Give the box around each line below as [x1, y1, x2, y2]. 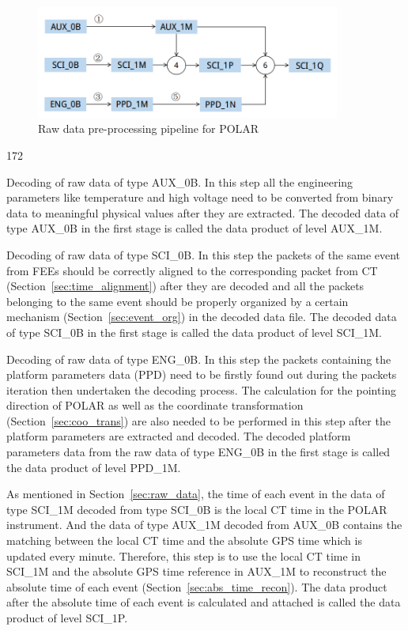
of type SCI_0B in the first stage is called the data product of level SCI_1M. [6, 323, 382, 340]
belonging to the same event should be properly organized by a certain [6, 293, 349, 309]
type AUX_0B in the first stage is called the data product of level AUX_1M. [6, 220, 383, 236]
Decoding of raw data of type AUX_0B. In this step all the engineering [6, 173, 353, 190]
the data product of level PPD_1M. [6, 459, 181, 475]
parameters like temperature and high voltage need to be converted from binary [6, 189, 394, 206]
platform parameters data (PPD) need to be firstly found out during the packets [6, 366, 397, 383]
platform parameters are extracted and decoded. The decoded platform [6, 428, 351, 444]
